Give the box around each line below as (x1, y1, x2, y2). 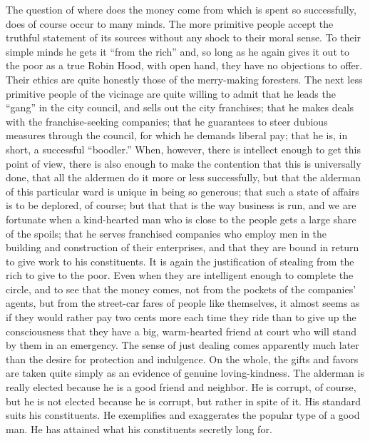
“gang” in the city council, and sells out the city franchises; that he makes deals (6, 100, 354, 115)
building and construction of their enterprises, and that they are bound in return (6, 240, 359, 255)
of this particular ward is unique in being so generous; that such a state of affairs (6, 183, 359, 198)
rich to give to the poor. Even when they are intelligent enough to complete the (6, 268, 354, 283)
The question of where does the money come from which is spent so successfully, (6, 2, 356, 16)
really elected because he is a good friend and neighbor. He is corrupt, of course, (6, 380, 356, 395)
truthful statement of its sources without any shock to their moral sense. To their (6, 30, 361, 45)
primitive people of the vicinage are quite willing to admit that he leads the (6, 86, 336, 101)
